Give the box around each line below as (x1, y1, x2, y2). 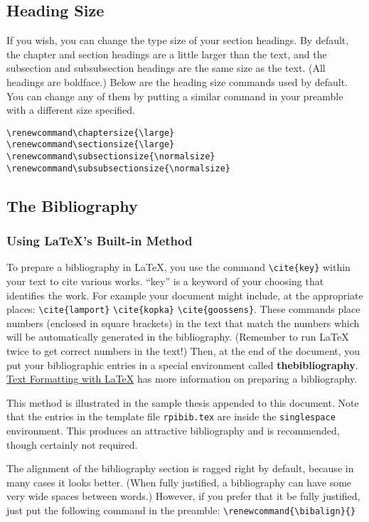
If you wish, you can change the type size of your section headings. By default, (6, 33, 349, 48)
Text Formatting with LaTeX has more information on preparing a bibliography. (6, 371, 358, 386)
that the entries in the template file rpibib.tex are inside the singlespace (6, 409, 336, 424)
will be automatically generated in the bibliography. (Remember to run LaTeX (6, 329, 349, 344)
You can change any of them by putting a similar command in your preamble (6, 88, 343, 103)
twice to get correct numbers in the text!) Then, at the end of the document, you (6, 343, 360, 358)
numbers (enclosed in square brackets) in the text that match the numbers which (6, 315, 360, 330)
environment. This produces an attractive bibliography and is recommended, (6, 423, 340, 438)
